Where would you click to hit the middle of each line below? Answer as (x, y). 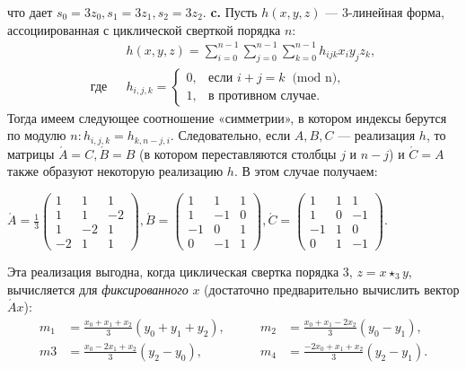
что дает (30, 12)
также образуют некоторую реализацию (115, 171)
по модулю (37, 135)
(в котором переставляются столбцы (237, 153)
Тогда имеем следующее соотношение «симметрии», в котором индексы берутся (227, 117)
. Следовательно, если (230, 135)
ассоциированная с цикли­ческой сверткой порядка (144, 29)
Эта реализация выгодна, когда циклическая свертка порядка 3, (180, 271)
